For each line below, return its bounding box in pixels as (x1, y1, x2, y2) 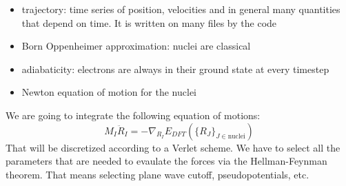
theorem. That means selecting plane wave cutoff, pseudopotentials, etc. (6, 167, 309, 181)
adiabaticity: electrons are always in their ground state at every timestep (21, 61, 329, 76)
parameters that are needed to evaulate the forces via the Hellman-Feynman (6, 154, 327, 168)
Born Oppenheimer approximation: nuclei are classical (21, 39, 251, 53)
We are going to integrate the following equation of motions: (6, 107, 261, 122)
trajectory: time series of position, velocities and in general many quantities (21, 2, 340, 16)
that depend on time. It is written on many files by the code (21, 15, 277, 30)
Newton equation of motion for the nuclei (21, 85, 197, 99)
